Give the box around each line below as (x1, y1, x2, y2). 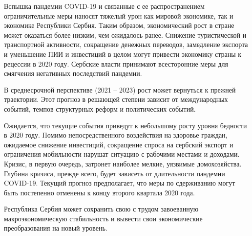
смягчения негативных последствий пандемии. (4, 68, 142, 78)
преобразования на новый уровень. (4, 223, 107, 233)
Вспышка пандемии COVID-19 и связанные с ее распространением (4, 1, 205, 11)
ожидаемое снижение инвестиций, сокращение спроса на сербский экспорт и (4, 139, 233, 149)
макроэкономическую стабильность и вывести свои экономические (4, 213, 203, 223)
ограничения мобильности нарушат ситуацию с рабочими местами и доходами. (4, 149, 240, 159)
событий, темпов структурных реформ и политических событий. (4, 103, 196, 114)
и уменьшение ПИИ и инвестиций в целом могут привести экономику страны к (4, 48, 242, 59)
